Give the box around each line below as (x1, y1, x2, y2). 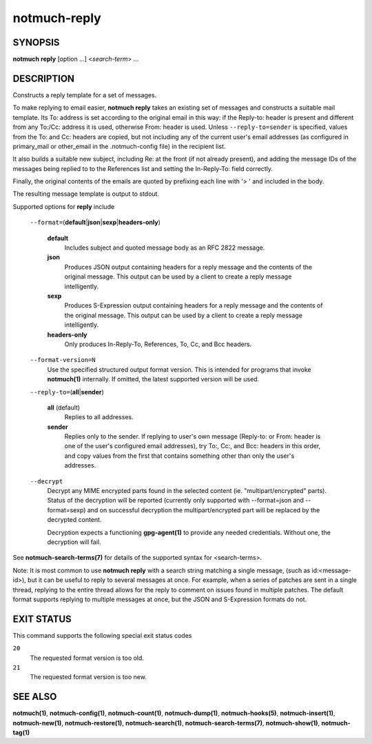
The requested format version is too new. (30, 673, 147, 681)
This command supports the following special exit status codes (12, 631, 192, 639)
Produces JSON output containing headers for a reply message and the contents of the (64, 263, 313, 271)
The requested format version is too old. (30, 654, 145, 662)
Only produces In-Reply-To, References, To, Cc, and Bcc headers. (64, 340, 252, 348)
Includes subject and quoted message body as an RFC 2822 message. (64, 243, 265, 252)
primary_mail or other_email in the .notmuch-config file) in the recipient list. (12, 142, 226, 150)
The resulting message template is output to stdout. (12, 190, 160, 198)
